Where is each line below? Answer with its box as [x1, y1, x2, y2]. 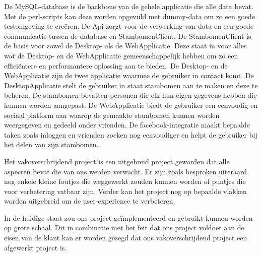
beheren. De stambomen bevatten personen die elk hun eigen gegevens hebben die [4, 90, 257, 100]
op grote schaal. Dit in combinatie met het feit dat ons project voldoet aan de [4, 222, 244, 233]
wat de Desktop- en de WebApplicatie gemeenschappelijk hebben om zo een [4, 50, 238, 60]
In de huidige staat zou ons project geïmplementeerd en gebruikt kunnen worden [4, 212, 253, 223]
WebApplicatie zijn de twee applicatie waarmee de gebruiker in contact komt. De [4, 70, 254, 81]
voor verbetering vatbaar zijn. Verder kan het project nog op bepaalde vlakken [4, 185, 247, 196]
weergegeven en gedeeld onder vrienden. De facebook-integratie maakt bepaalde [4, 119, 250, 130]
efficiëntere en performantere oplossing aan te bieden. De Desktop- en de [4, 60, 228, 71]
